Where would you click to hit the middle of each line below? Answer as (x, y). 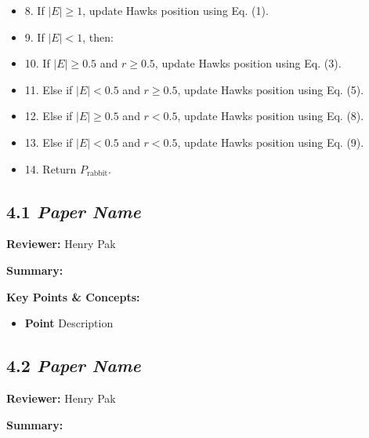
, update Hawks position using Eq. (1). (175, 10)
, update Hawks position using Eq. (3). (248, 63)
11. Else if (49, 89)
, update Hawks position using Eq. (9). (271, 142)
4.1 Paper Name (74, 211)
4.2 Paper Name (74, 365)
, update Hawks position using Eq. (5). (271, 89)
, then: (98, 36)
